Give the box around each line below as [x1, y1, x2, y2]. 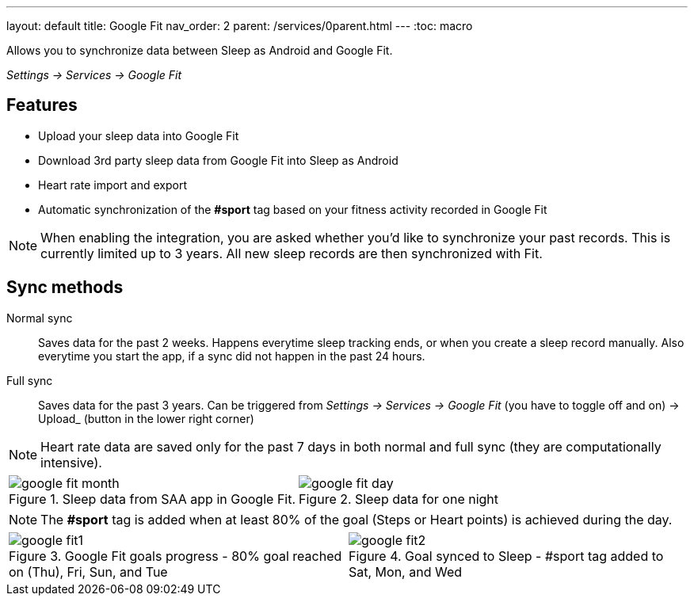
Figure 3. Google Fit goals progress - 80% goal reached [9, 547, 342, 564]
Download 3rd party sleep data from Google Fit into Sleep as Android [38, 153, 398, 167]
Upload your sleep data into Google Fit [38, 128, 239, 143]
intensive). [40, 454, 102, 471]
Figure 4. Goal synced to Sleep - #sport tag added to [349, 547, 664, 564]
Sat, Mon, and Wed [349, 563, 463, 580]
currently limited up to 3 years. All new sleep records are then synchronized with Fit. [40, 245, 543, 261]
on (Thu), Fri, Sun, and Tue [9, 563, 168, 580]
